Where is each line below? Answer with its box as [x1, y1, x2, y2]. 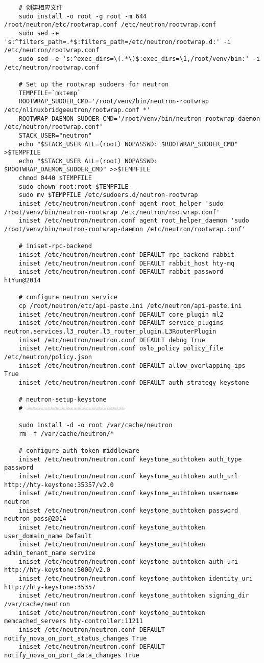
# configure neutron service [18, 294, 117, 301]
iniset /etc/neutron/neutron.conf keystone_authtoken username [18, 490, 238, 497]
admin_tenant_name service [4, 549, 95, 557]
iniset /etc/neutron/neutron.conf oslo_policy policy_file [18, 345, 224, 352]
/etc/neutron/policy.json [4, 353, 92, 361]
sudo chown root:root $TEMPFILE [18, 183, 129, 190]
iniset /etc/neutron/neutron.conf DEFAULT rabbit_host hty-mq [18, 259, 235, 267]
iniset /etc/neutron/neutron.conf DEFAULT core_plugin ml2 [18, 311, 224, 318]
